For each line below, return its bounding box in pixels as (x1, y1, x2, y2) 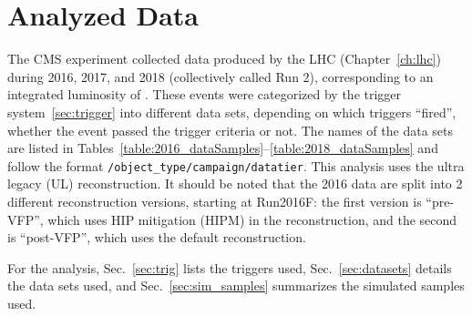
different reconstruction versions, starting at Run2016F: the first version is (7, 191, 422, 210)
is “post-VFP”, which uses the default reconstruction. (7, 228, 306, 247)
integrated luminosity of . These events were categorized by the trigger (7, 85, 402, 104)
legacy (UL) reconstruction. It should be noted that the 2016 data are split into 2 (7, 174, 463, 193)
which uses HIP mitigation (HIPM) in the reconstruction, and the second (47, 209, 457, 229)
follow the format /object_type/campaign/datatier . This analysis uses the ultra (7, 156, 465, 175)
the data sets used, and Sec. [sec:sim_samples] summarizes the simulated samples (7, 276, 465, 295)
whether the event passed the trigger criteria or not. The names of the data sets (7, 120, 454, 139)
